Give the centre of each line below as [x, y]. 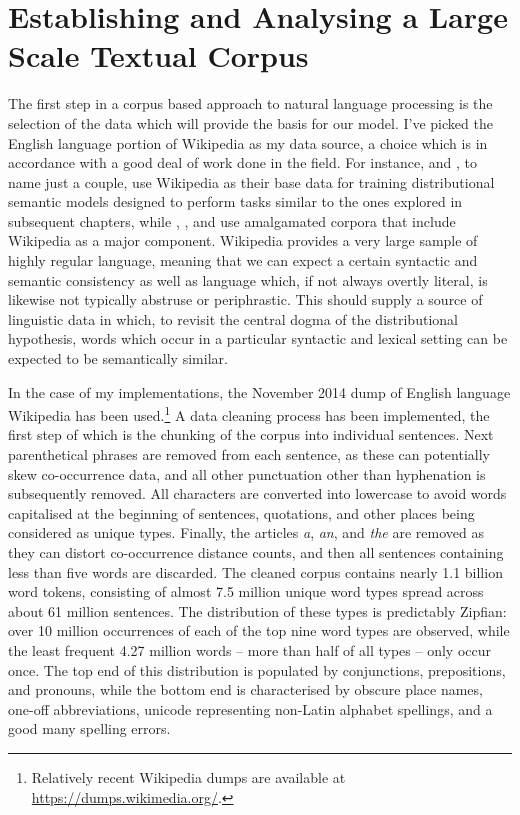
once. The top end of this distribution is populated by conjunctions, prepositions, [257, 669]
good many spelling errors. [89, 728]
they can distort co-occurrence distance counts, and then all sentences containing [256, 552]
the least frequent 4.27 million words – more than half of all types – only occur [249, 650]
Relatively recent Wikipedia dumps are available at [188, 776]
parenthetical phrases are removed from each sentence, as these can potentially [249, 454]
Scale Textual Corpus [158, 55]
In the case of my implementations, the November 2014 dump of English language [259, 391]
